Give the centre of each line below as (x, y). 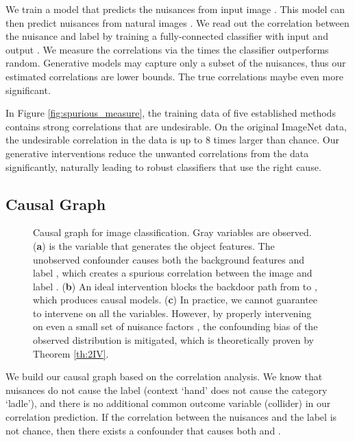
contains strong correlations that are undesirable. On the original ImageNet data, (176, 126)
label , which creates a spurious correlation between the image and (173, 273)
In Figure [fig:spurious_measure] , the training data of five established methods (171, 113)
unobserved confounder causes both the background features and (169, 259)
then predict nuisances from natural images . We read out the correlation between (177, 22)
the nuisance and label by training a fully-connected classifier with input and (167, 36)
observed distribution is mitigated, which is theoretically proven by (173, 340)
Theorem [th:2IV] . (71, 353)
